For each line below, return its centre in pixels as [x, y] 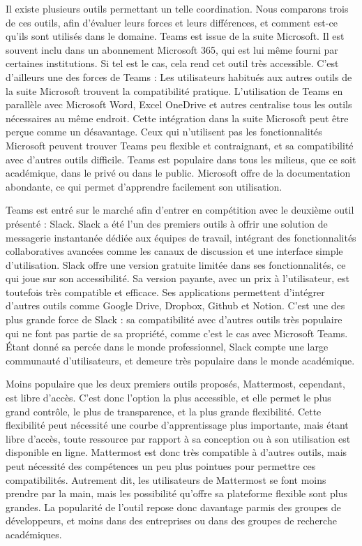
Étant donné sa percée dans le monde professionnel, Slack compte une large [167, 347]
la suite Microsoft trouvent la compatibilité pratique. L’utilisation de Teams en [174, 90]
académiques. [34, 534]
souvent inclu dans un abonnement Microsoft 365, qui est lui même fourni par [172, 49]
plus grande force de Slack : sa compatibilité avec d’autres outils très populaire [174, 319]
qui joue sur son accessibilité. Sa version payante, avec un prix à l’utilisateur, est [178, 278]
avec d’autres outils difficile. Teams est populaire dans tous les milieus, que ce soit [181, 159]
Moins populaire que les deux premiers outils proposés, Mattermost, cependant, [175, 384]
